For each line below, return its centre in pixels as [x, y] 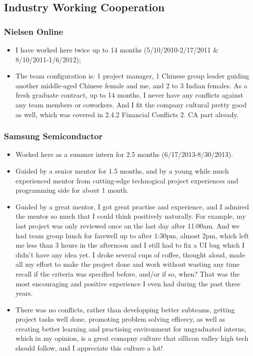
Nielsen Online [34, 31]
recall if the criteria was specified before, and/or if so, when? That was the [127, 273]
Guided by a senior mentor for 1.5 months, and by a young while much [122, 170]
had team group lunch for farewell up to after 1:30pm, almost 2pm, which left [132, 235]
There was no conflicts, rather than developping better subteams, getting [125, 309]
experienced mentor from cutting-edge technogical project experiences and [127, 180]
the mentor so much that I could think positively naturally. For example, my [131, 216]
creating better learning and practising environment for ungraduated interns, [131, 328]
